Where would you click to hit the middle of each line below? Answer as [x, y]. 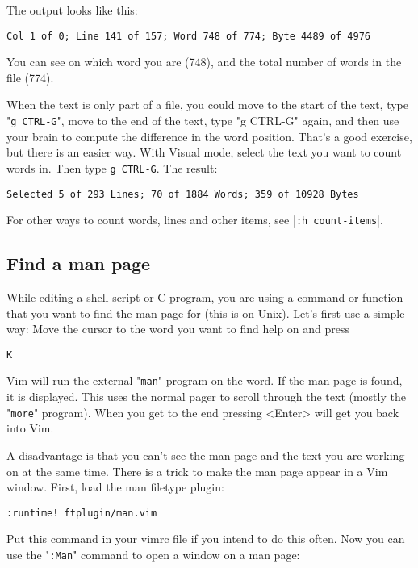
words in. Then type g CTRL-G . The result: [112, 167]
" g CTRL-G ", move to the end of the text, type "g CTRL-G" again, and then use [203, 121]
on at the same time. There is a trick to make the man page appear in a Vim [197, 471]
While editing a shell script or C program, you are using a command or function [205, 297]
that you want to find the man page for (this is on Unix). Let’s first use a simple [206, 313]
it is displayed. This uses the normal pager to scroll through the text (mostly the [206, 397]
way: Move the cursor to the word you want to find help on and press [178, 329]
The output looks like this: [72, 10]
